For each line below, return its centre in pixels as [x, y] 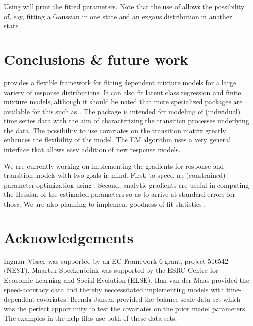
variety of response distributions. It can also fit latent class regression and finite [123, 92]
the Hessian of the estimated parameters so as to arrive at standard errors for [119, 194]
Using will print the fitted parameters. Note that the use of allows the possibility [124, 6]
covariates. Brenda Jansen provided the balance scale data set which [139, 299]
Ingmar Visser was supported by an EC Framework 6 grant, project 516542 [116, 260]
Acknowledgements [69, 237]
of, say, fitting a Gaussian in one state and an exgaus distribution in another [118, 16]
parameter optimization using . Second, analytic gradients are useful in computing [126, 184]
